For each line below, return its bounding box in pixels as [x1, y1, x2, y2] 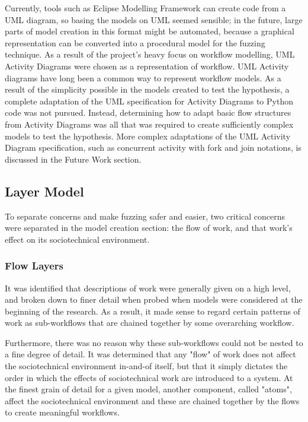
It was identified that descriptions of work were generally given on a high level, [5, 281, 291, 294]
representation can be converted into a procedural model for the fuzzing [5, 36, 265, 49]
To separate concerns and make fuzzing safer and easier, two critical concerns [5, 210, 285, 222]
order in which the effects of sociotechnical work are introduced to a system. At [5, 371, 293, 383]
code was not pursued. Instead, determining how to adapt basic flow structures [5, 106, 291, 119]
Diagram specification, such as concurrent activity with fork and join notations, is [5, 141, 301, 154]
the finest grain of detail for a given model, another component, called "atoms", [5, 383, 292, 395]
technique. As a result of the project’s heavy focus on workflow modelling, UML [5, 48, 295, 61]
